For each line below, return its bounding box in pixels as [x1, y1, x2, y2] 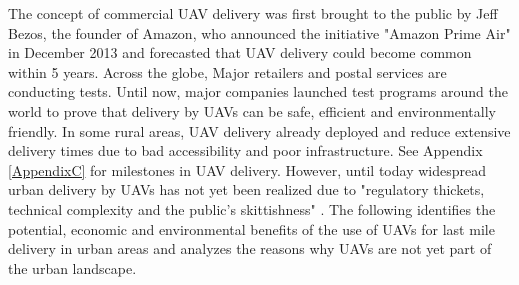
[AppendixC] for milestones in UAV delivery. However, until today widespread [8, 159, 486, 180]
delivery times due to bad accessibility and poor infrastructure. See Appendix [8, 140, 483, 161]
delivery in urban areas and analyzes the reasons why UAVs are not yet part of [8, 238, 492, 259]
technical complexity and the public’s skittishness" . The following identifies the [8, 198, 496, 219]
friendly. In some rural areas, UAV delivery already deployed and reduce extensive [8, 120, 511, 141]
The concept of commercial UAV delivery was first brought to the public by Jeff [8, 3, 498, 23]
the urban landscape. [8, 257, 137, 278]
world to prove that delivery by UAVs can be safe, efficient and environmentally [8, 100, 496, 121]
